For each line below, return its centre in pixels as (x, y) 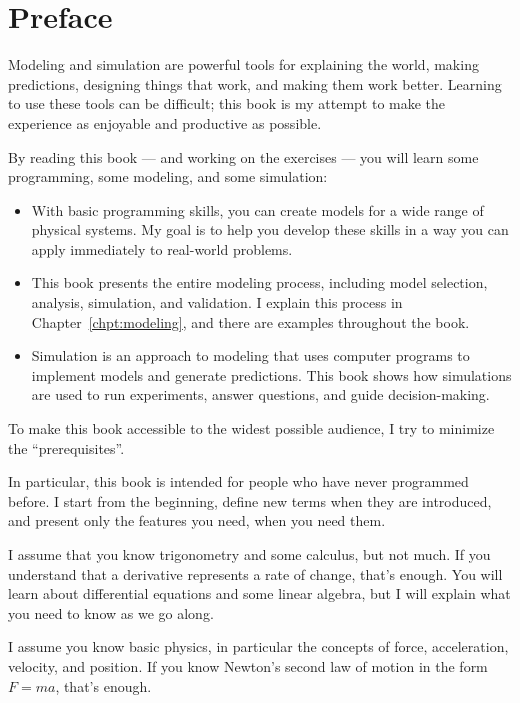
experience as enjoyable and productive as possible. (165, 122)
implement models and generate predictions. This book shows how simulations (271, 374)
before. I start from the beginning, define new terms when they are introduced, (250, 500)
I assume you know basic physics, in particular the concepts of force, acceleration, (258, 646)
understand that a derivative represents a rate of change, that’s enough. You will (255, 573)
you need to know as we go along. (111, 612)
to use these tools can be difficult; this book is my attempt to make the (227, 103)
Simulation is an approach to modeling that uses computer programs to (250, 355)
